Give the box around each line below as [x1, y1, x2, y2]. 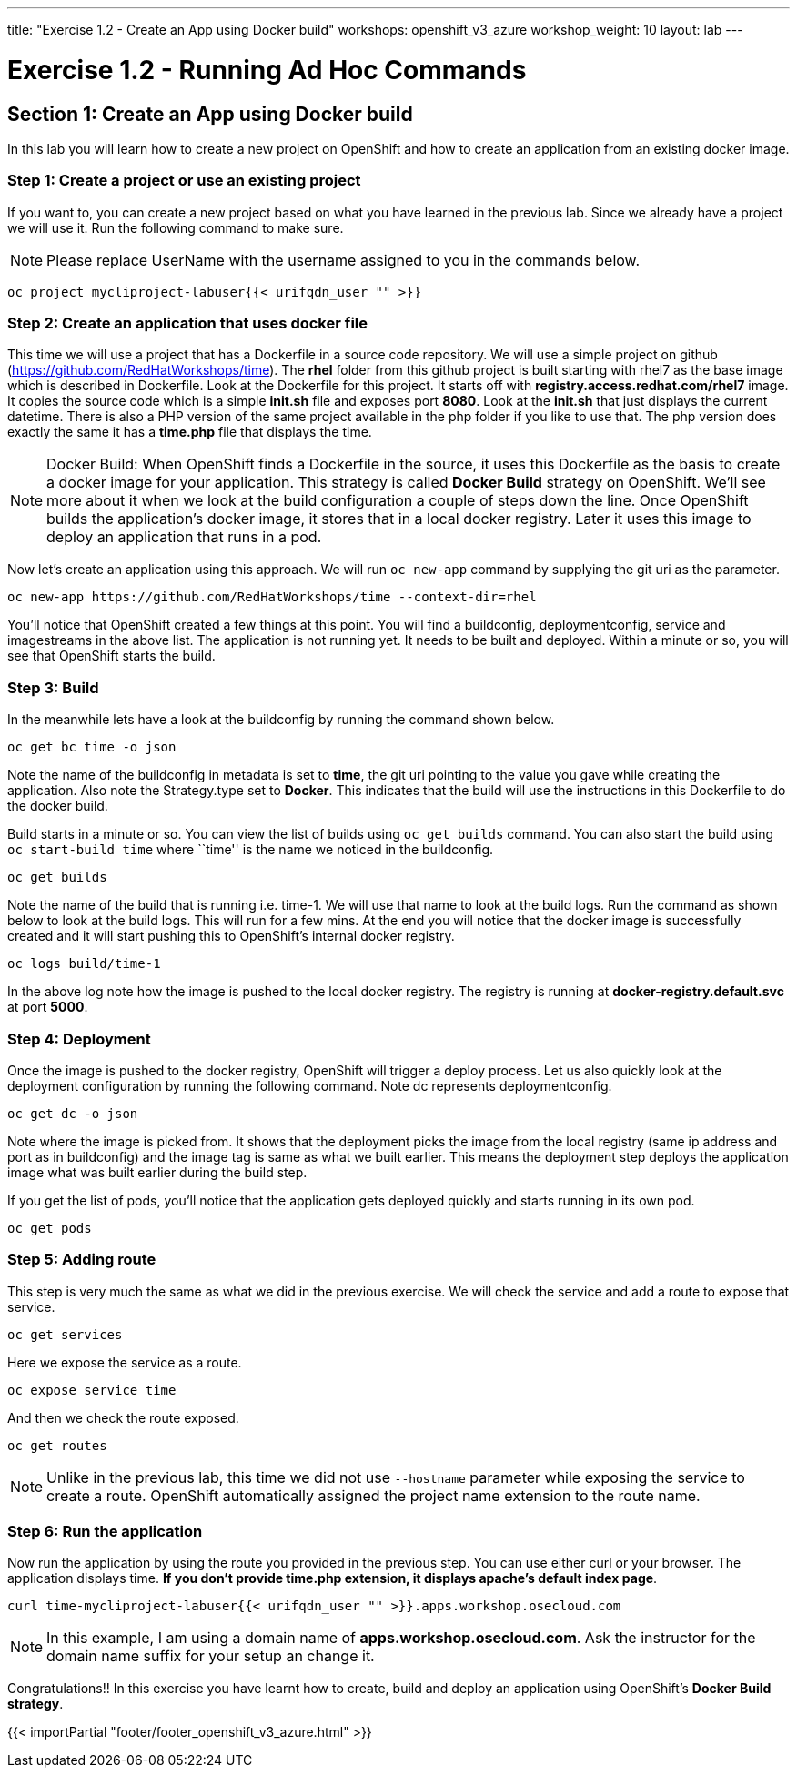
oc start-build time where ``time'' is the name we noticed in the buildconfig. [7, 842, 494, 858]
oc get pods [7, 1220, 92, 1235]
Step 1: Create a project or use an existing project [7, 171, 361, 190]
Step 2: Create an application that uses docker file [7, 314, 368, 333]
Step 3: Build [7, 678, 99, 697]
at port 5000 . [7, 999, 88, 1015]
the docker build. [7, 798, 108, 814]
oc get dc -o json [7, 1105, 138, 1121]
